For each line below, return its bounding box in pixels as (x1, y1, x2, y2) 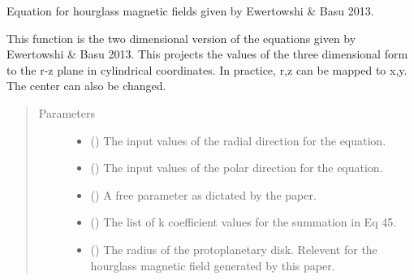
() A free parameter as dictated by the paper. (90, 186, 317, 203)
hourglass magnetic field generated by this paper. (90, 256, 335, 274)
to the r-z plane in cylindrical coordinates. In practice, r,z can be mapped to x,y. (6, 61, 408, 78)
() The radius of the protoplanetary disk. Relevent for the (90, 240, 377, 257)
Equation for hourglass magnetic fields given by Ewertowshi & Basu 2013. (6, 2, 374, 19)
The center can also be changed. (6, 77, 166, 94)
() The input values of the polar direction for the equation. (90, 159, 383, 176)
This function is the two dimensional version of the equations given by (6, 29, 356, 46)
